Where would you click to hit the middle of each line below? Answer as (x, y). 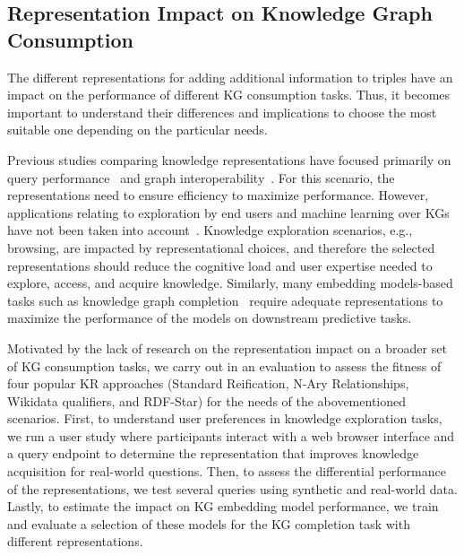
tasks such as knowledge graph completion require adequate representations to (225, 300)
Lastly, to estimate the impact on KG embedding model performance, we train (223, 506)
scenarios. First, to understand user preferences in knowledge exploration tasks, (225, 418)
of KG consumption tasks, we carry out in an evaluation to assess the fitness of (224, 365)
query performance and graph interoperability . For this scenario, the (201, 177)
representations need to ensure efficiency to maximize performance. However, (218, 195)
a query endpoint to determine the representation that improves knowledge (213, 453)
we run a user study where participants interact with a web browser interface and (231, 435)
